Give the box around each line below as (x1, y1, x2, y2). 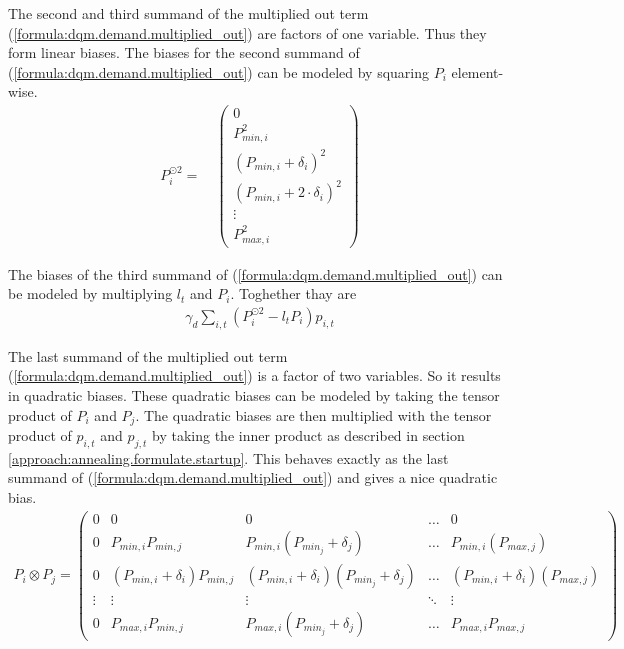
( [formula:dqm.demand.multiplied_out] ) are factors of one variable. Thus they (8, 22, 487, 43)
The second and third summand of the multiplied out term (8, 3, 369, 23)
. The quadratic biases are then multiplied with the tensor (135, 404, 492, 425)
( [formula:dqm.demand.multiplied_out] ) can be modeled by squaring (8, 61, 430, 82)
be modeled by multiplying (8, 283, 173, 304)
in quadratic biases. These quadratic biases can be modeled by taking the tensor (8, 384, 500, 405)
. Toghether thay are (230, 283, 357, 304)
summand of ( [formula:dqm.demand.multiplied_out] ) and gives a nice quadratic (8, 467, 498, 488)
